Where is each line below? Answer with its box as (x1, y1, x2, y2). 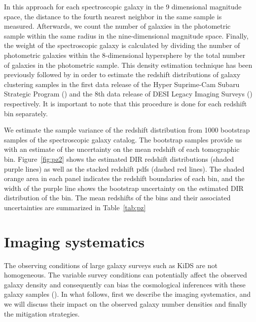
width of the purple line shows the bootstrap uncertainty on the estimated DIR (4, 183, 244, 193)
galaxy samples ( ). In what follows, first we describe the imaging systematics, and (4, 289, 251, 299)
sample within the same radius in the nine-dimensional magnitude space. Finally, (4, 30, 249, 41)
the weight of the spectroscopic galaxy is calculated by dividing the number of (4, 40, 240, 50)
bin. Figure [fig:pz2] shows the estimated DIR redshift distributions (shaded (4, 153, 234, 164)
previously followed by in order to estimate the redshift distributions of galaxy (4, 69, 241, 80)
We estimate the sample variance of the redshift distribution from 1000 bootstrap (4, 125, 250, 135)
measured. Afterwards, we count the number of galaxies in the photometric (4, 21, 231, 31)
